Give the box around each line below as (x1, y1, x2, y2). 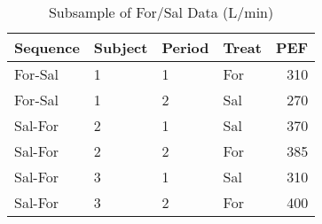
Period (161, 37, 209, 58)
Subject (93, 37, 148, 58)
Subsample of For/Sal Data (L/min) (48, 2, 274, 22)
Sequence (14, 37, 80, 58)
